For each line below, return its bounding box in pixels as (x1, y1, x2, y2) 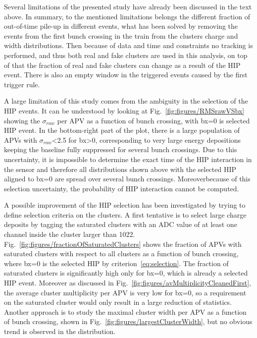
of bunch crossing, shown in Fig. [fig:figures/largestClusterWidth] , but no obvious (4, 316, 253, 327)
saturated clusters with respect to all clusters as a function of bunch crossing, (4, 248, 239, 259)
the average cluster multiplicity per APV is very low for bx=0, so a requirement (4, 287, 247, 297)
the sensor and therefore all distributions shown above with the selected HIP (4, 164, 237, 174)
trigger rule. (4, 79, 40, 89)
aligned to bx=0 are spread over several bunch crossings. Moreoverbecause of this (4, 173, 251, 184)
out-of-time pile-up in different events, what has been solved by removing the (4, 21, 238, 31)
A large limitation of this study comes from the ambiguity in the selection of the (4, 96, 248, 106)
